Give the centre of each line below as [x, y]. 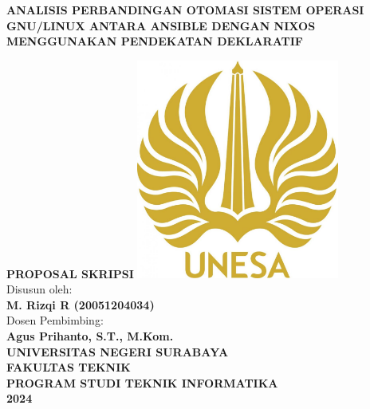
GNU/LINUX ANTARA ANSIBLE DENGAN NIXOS [161, 25]
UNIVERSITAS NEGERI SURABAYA [118, 351]
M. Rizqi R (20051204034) [81, 304]
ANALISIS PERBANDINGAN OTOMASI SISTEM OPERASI [185, 10]
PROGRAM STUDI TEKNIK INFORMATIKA [142, 382]
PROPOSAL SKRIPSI [70, 273]
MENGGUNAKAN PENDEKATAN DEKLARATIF [155, 41]
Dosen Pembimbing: [55, 320]
